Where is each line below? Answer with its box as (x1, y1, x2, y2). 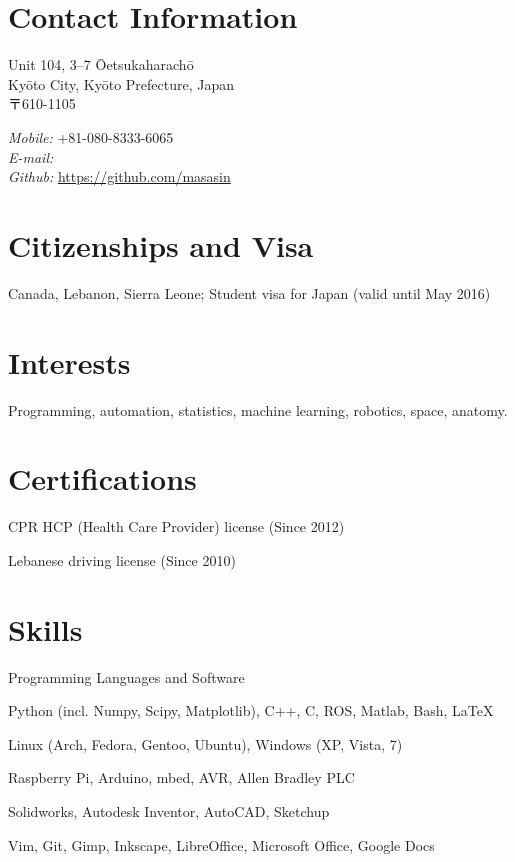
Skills (8, 608, 83, 649)
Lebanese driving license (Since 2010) (8, 549, 236, 570)
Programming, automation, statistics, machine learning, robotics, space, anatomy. (8, 399, 508, 420)
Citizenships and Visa (8, 224, 314, 265)
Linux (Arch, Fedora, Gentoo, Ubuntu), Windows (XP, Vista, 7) (8, 733, 403, 754)
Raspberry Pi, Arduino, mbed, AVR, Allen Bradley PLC (8, 767, 355, 788)
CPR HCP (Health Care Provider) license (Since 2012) (8, 516, 345, 537)
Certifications (8, 458, 197, 499)
